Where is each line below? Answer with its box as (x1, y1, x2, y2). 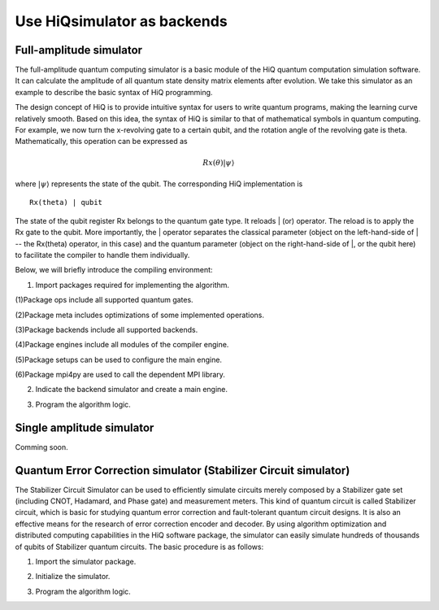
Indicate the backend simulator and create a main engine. (35, 385, 228, 394)
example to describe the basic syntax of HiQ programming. (15, 87, 213, 97)
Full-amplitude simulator (15, 43, 142, 57)
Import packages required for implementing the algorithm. (35, 280, 230, 290)
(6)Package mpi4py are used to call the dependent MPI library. (15, 370, 225, 380)
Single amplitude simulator (15, 420, 154, 434)
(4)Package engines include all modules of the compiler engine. (15, 340, 229, 350)
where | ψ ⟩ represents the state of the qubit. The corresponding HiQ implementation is (15, 179, 303, 189)
